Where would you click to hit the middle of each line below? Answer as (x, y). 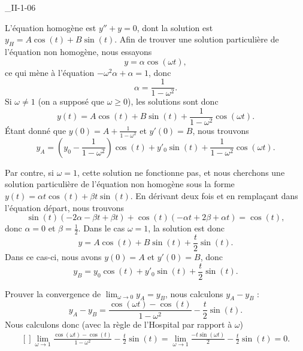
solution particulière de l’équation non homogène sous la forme (120, 184)
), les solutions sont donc (173, 101)
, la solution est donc (187, 228)
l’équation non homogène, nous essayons (78, 51)
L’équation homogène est (51, 27)
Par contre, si (30, 172)
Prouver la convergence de (53, 293)
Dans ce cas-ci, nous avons (53, 257)
